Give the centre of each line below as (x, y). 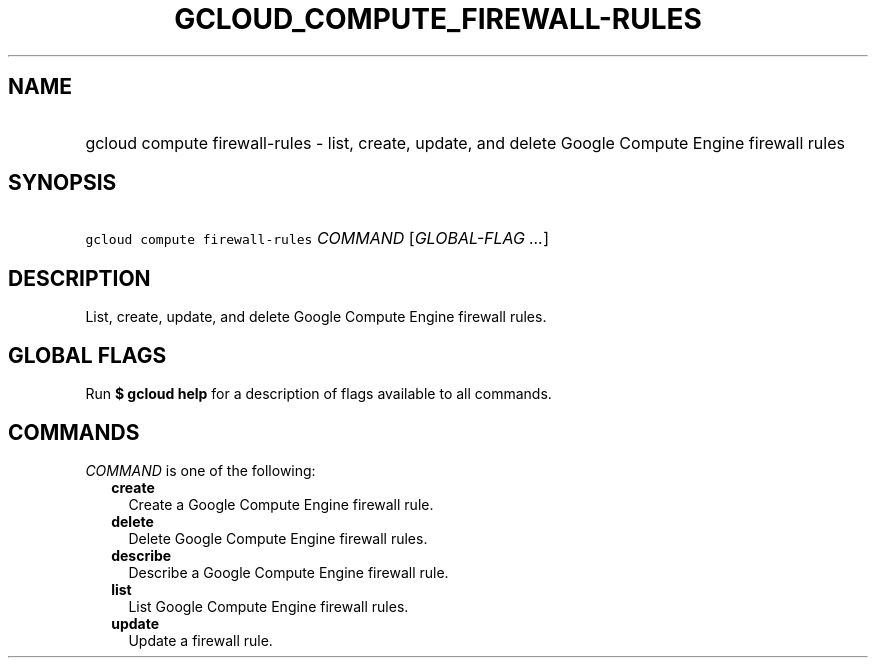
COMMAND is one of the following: (200, 470)
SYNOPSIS (62, 183)
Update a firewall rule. (200, 640)
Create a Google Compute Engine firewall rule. (281, 504)
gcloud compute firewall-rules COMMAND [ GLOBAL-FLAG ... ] (317, 238)
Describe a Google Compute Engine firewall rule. (288, 572)
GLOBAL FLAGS (87, 355)
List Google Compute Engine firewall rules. (268, 606)
